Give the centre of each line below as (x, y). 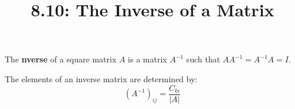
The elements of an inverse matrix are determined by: (101, 78)
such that (203, 59)
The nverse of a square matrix (61, 59)
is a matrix (147, 59)
